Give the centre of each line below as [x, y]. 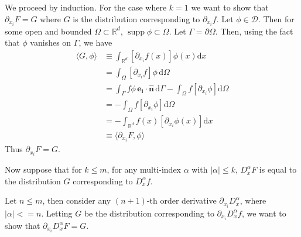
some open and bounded [48, 31]
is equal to [278, 169]
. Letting [57, 213]
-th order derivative [182, 200]
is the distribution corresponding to [136, 18]
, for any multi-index [144, 169]
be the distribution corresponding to [149, 213]
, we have [95, 42]
